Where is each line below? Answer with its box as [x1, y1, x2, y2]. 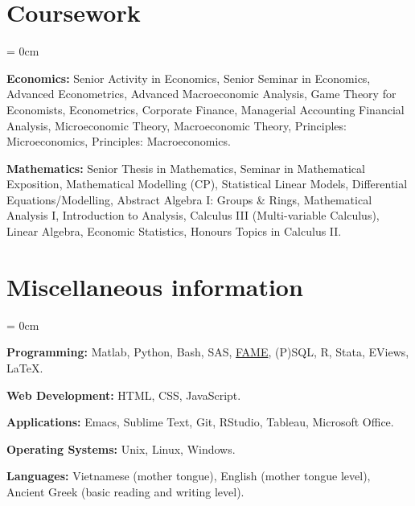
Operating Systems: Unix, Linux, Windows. [6, 440, 236, 457]
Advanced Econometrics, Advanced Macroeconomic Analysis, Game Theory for [6, 85, 397, 102]
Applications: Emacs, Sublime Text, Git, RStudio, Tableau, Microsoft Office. [6, 413, 394, 430]
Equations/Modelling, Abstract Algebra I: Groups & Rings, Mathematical [6, 191, 372, 208]
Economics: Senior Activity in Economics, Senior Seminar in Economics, [6, 69, 371, 86]
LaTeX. [6, 359, 43, 376]
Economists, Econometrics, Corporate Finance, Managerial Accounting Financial [6, 101, 405, 117]
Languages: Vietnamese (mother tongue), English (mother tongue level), [6, 467, 371, 484]
